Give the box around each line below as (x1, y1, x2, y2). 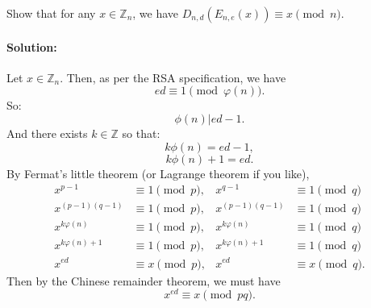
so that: (122, 124, 160, 141)
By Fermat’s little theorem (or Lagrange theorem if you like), (6, 164, 310, 181)
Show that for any (6, 5, 96, 21)
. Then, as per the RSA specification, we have (60, 69, 286, 85)
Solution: (6, 38, 57, 55)
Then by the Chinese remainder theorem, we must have (6, 272, 281, 289)
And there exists (6, 124, 88, 141)
